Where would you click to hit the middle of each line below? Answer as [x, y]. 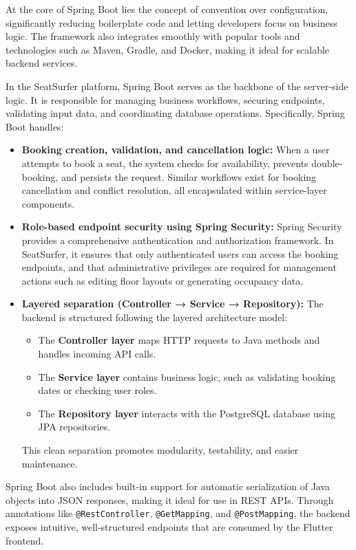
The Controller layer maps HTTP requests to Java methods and [179, 340]
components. [48, 203]
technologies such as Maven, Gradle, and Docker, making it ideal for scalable [168, 49]
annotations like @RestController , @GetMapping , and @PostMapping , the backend [178, 513]
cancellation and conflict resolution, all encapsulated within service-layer [174, 190]
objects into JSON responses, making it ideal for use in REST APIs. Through [170, 499]
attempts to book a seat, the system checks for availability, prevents [165, 163]
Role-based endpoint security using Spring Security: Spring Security [182, 227]
